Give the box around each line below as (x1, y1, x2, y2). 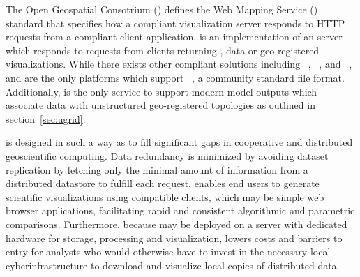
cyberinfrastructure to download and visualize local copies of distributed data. (6, 257, 340, 272)
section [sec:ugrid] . (6, 111, 86, 126)
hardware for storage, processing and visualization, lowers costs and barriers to (6, 230, 343, 245)
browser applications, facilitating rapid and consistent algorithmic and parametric (6, 203, 355, 218)
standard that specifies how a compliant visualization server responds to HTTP (6, 15, 345, 30)
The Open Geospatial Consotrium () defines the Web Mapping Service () (6, 2, 318, 16)
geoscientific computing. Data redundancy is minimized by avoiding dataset (6, 148, 329, 163)
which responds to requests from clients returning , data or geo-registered (6, 43, 320, 57)
